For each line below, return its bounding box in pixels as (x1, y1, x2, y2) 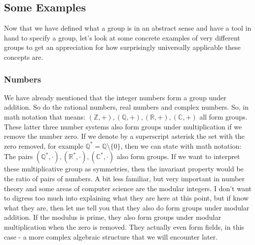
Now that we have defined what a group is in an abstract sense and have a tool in (4, 23, 252, 33)
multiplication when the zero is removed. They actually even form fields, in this (4, 221, 244, 232)
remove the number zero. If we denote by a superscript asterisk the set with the (4, 131, 245, 141)
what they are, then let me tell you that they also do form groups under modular (4, 202, 250, 212)
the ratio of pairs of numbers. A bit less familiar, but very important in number (4, 173, 245, 183)
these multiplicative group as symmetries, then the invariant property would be (4, 163, 244, 174)
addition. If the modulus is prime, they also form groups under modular (4, 212, 221, 222)
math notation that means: (4, 111, 85, 122)
